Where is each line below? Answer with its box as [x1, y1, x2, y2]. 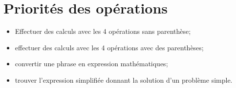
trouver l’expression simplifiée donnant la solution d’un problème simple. [15, 74, 233, 85]
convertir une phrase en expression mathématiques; [15, 59, 168, 69]
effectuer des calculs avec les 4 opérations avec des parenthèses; [15, 42, 204, 52]
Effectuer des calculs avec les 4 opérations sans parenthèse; [15, 26, 191, 36]
